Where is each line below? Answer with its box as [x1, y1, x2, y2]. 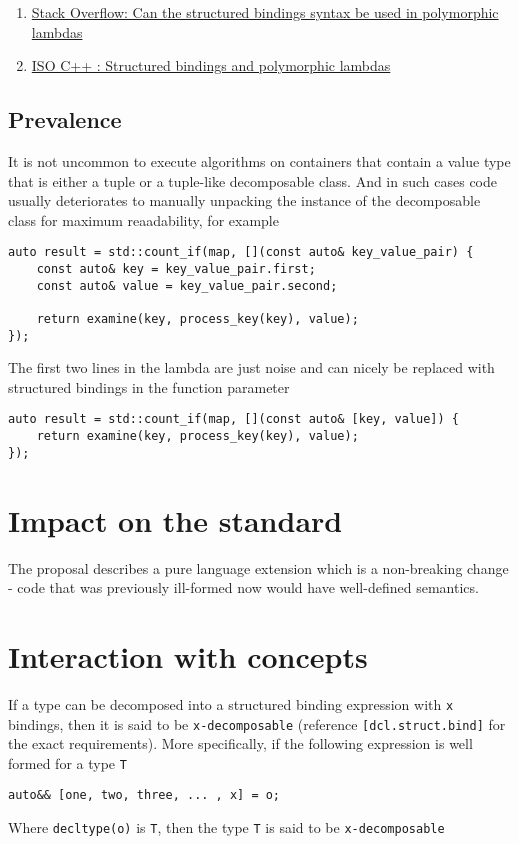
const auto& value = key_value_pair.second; [36, 278, 338, 293]
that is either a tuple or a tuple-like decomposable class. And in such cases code [8, 170, 498, 191]
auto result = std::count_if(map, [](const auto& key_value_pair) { [8, 245, 474, 260]
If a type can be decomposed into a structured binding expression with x [8, 693, 454, 714]
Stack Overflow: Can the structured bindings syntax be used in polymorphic [31, 2, 499, 22]
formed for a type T [8, 752, 127, 773]
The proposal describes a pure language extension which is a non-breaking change [8, 557, 509, 578]
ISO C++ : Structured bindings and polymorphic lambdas [31, 55, 391, 76]
